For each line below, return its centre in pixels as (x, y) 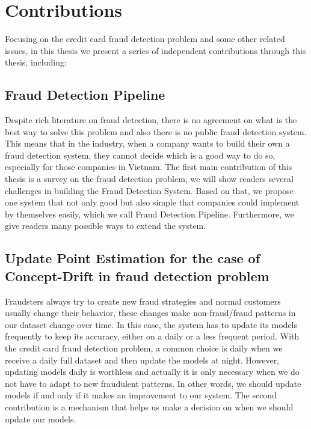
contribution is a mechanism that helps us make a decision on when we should (149, 406)
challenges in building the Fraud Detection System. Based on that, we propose (149, 190)
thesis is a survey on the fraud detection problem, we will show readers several (149, 179)
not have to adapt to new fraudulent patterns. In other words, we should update (153, 383)
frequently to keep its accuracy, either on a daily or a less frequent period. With (152, 336)
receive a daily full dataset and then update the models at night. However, (142, 360)
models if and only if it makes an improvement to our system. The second (141, 395)
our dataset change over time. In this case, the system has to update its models (151, 324)
